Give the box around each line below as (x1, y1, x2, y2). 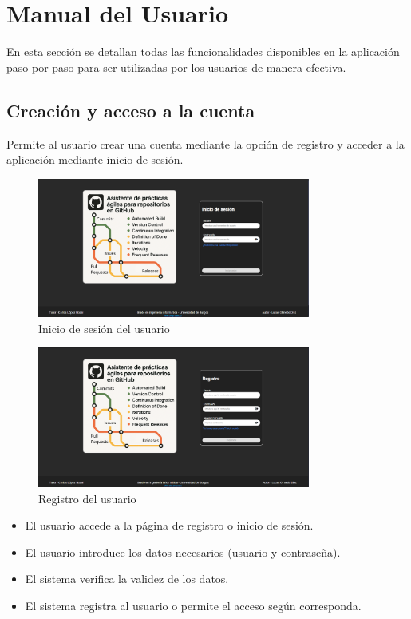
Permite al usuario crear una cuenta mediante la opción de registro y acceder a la (6, 135, 405, 152)
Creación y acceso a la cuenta (6, 97, 255, 122)
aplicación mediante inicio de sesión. (6, 151, 184, 168)
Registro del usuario (38, 490, 136, 506)
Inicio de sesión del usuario (38, 319, 170, 336)
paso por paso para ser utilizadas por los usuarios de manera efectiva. (6, 58, 346, 75)
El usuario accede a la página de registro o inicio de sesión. (25, 517, 314, 534)
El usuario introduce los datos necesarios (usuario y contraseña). (25, 543, 341, 560)
